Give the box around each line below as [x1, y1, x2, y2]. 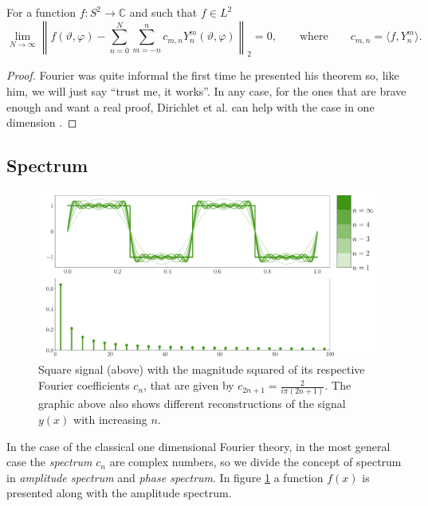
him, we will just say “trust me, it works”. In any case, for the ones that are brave [6, 82, 406, 99]
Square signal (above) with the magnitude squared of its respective [38, 361, 365, 378]
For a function [6, 4, 76, 20]
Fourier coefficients [38, 377, 130, 394]
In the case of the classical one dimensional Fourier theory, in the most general [6, 437, 391, 454]
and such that [129, 4, 198, 20]
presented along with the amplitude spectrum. [6, 484, 232, 501]
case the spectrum [6, 453, 92, 470]
